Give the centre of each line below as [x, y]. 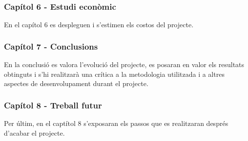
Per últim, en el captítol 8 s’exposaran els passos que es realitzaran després [116, 123]
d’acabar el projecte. [34, 132]
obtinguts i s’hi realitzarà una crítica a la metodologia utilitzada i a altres [114, 74]
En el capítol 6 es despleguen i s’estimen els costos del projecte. [99, 25]
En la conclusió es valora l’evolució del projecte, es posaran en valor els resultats [124, 64]
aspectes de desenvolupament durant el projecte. [76, 83]
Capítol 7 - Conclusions [51, 46]
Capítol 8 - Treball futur [53, 105]
